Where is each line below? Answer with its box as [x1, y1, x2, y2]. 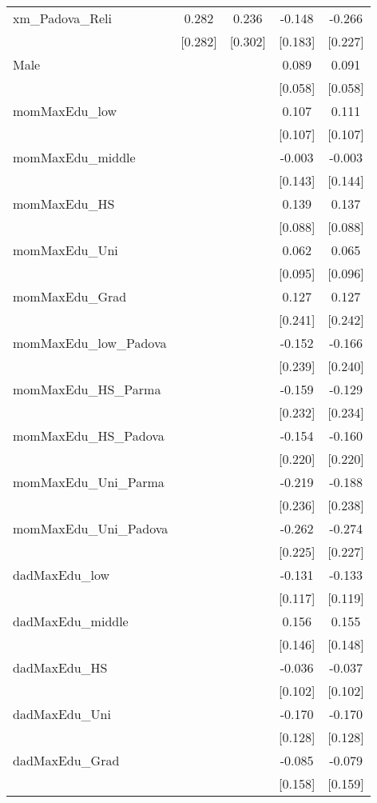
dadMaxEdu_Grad [13, 751, 120, 769]
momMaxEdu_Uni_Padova [13, 519, 169, 537]
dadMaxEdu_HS [13, 658, 108, 677]
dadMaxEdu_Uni [13, 705, 111, 723]
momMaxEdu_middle [13, 148, 136, 166]
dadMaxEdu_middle [13, 612, 129, 630]
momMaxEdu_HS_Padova [13, 426, 165, 445]
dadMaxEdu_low [13, 565, 110, 584]
